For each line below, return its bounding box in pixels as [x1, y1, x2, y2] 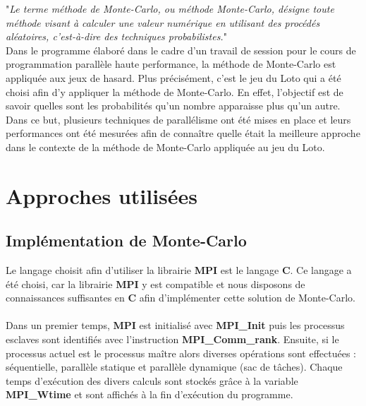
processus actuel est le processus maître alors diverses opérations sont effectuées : [6, 345, 356, 360]
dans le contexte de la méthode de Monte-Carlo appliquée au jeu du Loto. [6, 139, 325, 154]
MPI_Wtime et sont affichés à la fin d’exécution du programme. [6, 387, 293, 402]
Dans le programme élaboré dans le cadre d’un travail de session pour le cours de [6, 42, 356, 57]
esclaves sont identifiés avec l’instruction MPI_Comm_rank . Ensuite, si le [6, 332, 339, 347]
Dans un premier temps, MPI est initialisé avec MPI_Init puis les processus [6, 318, 345, 333]
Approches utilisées [6, 181, 198, 210]
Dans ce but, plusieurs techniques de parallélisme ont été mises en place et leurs [6, 112, 351, 126]
